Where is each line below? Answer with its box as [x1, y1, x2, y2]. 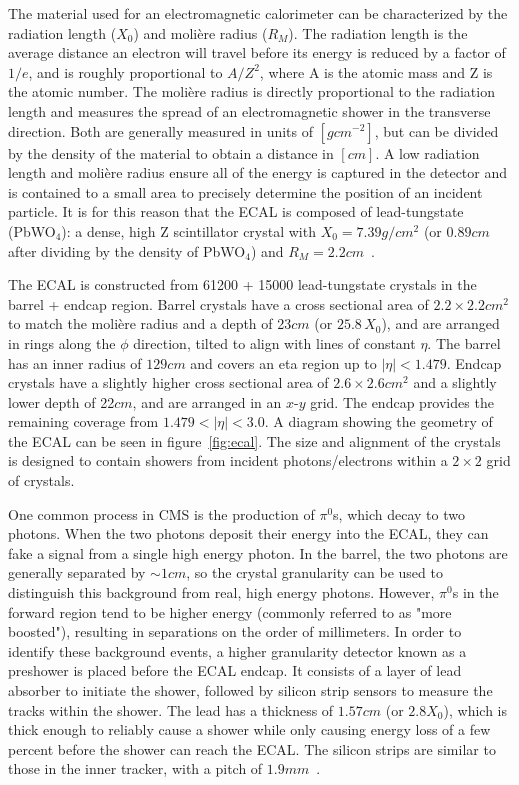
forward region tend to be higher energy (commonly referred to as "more [8, 601, 452, 622]
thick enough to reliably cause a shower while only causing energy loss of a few [8, 719, 491, 740]
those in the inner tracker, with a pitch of [8, 758, 263, 779]
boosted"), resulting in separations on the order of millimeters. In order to [8, 621, 462, 642]
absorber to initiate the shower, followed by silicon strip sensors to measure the [8, 680, 493, 700]
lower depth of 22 [8, 391, 115, 412]
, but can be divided [374, 120, 499, 141]
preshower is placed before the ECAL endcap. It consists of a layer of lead [8, 660, 462, 681]
